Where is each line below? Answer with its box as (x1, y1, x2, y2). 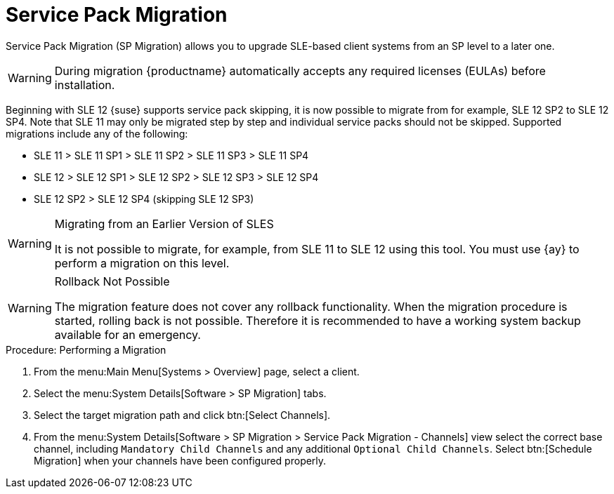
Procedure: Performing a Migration (6, 343, 166, 356)
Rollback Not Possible (54, 274, 170, 288)
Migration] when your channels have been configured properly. (34, 454, 327, 467)
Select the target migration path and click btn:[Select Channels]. (34, 408, 331, 421)
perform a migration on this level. (54, 255, 230, 270)
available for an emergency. (54, 327, 201, 342)
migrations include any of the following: (6, 127, 188, 140)
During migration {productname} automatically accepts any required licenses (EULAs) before (54, 63, 546, 78)
